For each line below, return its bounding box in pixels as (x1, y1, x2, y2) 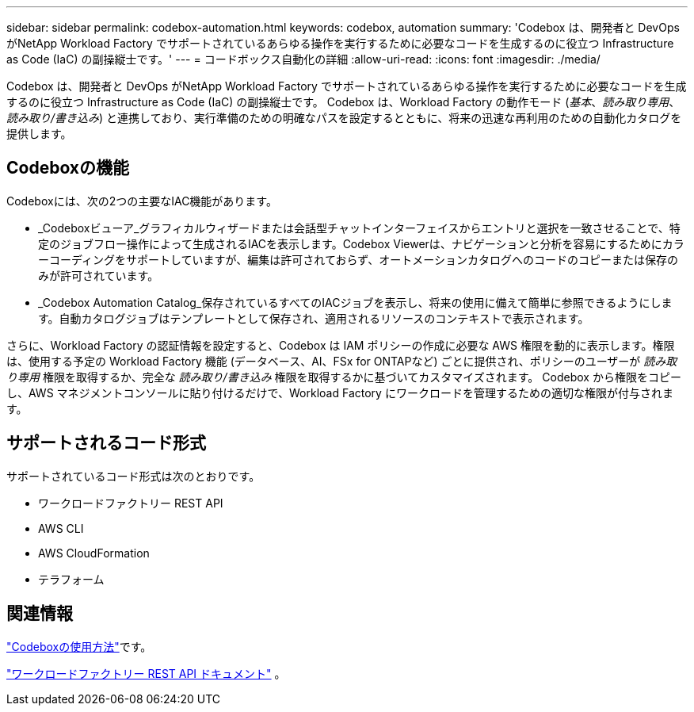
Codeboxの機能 (6, 158, 130, 178)
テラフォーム (38, 572, 105, 586)
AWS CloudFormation (38, 545, 150, 560)
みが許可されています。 (38, 268, 159, 282)
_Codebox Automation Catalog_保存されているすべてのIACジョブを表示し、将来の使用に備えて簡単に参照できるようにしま (38, 295, 673, 309)
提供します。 (6, 127, 72, 140)
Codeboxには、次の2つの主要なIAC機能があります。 (6, 193, 277, 208)
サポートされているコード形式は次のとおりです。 (6, 469, 261, 483)
